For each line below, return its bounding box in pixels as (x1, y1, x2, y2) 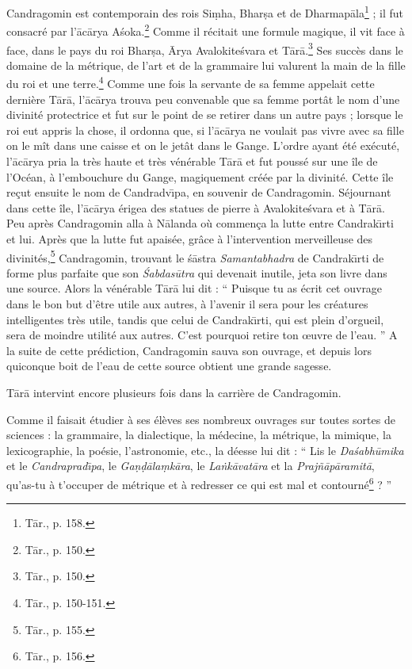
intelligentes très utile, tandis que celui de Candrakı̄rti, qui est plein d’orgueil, (6, 311, 384, 327)
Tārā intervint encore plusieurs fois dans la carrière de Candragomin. (6, 384, 341, 400)
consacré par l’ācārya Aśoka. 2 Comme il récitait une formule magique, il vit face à (6, 21, 405, 39)
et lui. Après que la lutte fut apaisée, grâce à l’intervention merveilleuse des (6, 230, 373, 247)
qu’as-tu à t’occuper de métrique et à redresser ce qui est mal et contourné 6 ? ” (6, 473, 392, 492)
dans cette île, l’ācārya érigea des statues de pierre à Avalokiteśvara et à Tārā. (6, 199, 385, 216)
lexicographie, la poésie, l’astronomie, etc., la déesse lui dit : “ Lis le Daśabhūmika (6, 442, 404, 458)
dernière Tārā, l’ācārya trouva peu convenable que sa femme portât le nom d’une (6, 90, 400, 107)
